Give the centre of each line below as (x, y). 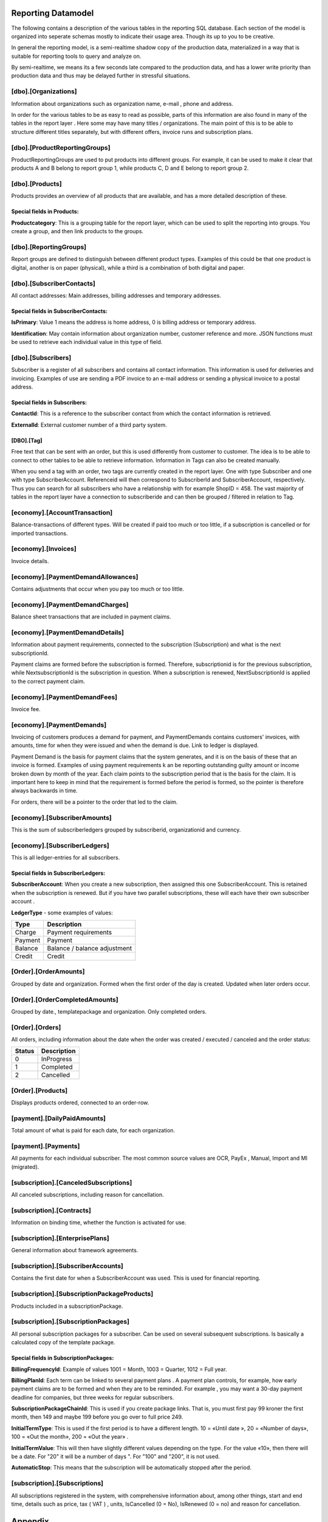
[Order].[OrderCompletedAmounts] (65, 1000)
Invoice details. (30, 561)
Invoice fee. (26, 709)
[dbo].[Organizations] (44, 91)
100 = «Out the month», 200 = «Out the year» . (70, 1437)
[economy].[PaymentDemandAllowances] (75, 577)
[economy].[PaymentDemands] (59, 724)
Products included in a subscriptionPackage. (67, 1306)
